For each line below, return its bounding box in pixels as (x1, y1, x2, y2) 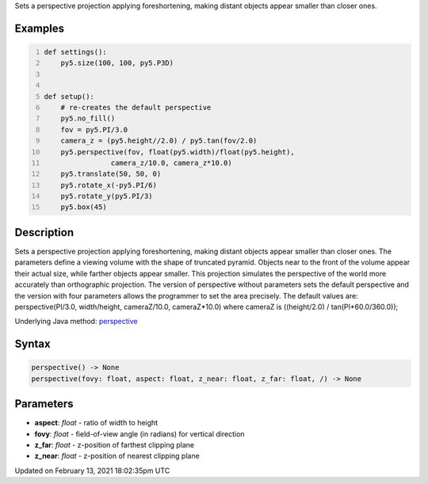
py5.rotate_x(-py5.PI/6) (60, 181, 158, 189)
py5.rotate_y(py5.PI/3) (60, 192, 154, 201)
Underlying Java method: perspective (14, 317, 138, 326)
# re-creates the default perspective (60, 103, 212, 112)
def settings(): (44, 48, 107, 56)
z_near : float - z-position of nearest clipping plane (34, 452, 200, 461)
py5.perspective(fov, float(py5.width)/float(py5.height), (60, 147, 295, 156)
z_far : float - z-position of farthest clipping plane (34, 440, 194, 449)
